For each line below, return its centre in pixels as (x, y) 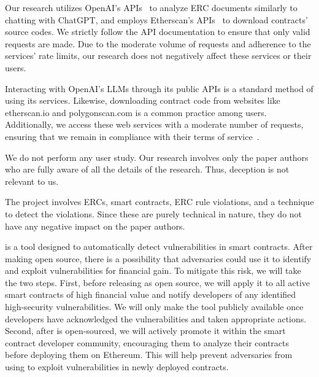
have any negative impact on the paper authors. (95, 226)
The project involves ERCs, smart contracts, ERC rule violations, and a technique (159, 202)
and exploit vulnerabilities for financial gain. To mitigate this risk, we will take (153, 270)
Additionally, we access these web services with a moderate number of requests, (154, 124)
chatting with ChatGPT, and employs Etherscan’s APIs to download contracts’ (156, 19)
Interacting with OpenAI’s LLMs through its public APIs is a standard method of (159, 88)
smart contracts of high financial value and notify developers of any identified (151, 294)
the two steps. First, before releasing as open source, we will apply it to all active (157, 282)
